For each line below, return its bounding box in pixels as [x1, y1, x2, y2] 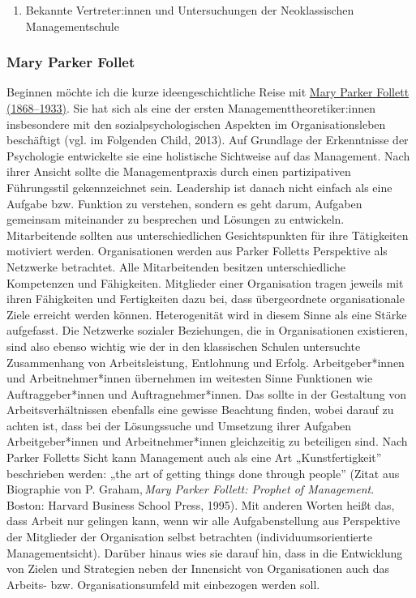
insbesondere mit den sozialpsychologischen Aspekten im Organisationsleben [6, 115, 386, 132]
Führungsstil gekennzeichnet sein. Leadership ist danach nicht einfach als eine [6, 178, 392, 195]
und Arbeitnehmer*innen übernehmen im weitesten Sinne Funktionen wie [6, 369, 373, 387]
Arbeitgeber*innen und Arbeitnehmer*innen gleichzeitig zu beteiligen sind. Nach [6, 433, 408, 450]
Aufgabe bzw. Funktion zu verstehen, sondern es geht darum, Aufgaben [6, 194, 362, 211]
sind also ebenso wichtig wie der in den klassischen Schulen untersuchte [6, 337, 361, 354]
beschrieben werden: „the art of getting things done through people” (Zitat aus [6, 464, 400, 481]
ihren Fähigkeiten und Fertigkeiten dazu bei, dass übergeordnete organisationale [6, 290, 405, 307]
